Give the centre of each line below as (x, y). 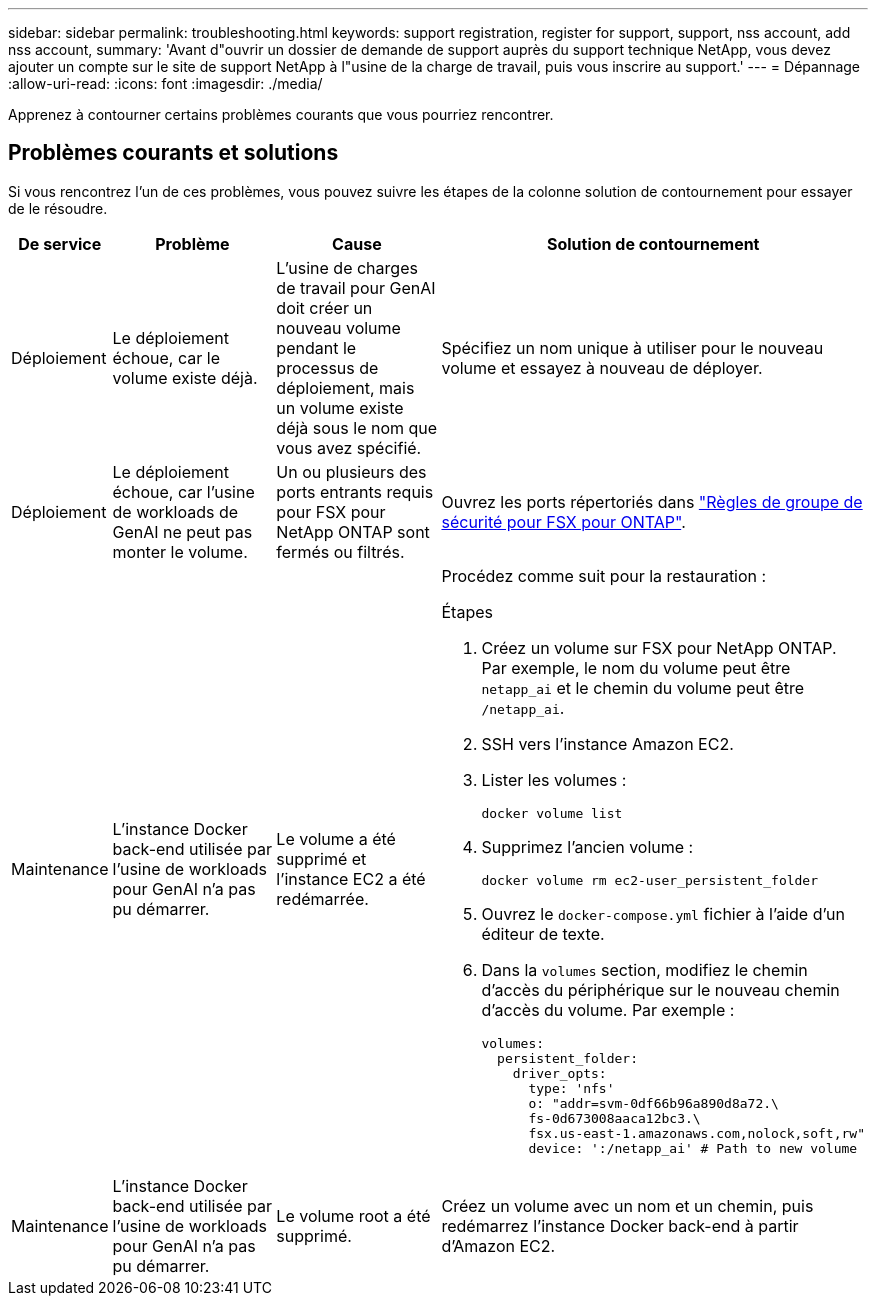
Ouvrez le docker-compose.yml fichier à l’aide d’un (663, 913)
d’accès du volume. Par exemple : (608, 1009)
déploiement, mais (345, 387)
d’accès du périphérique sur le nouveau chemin (660, 989)
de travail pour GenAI (356, 287)
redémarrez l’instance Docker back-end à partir (620, 1225)
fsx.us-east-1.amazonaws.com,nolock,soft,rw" (696, 1133)
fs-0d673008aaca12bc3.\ (614, 1118)
